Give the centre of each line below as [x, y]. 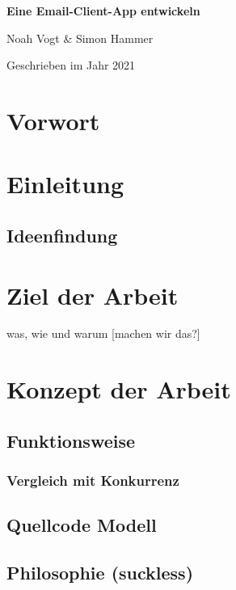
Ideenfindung [62, 235]
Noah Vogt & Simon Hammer [80, 38]
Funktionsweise [71, 440]
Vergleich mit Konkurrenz [93, 480]
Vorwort [53, 120]
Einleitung [65, 184]
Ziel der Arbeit [93, 295]
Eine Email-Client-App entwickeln [103, 11]
